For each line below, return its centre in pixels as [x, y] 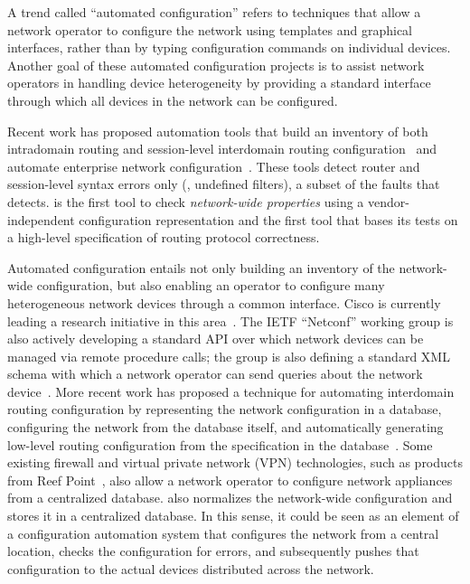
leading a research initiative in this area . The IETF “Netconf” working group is [230, 320]
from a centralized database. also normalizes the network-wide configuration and [230, 498]
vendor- [389, 201]
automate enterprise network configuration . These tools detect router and [214, 166]
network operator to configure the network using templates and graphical [210, 29]
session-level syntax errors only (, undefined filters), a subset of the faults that [224, 184]
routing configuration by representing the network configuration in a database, [225, 409]
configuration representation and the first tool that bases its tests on [268, 219]
